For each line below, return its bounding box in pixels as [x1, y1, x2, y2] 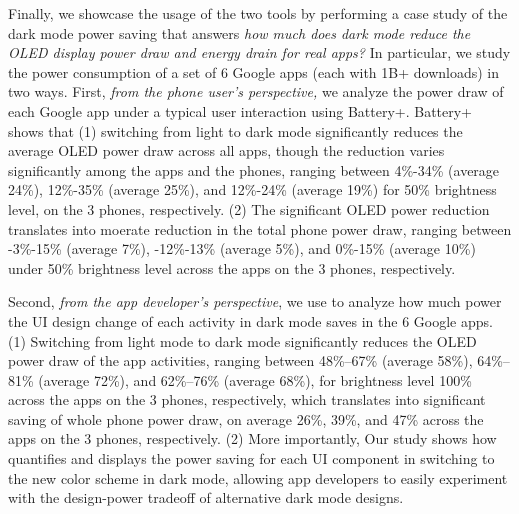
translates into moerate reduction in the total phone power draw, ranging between [8, 218, 512, 239]
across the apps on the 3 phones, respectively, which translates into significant [8, 389, 486, 410]
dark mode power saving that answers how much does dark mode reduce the [8, 22, 471, 43]
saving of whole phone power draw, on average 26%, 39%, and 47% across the [8, 408, 484, 429]
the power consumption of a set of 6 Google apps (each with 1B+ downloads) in [8, 61, 500, 82]
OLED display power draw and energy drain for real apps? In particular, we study [8, 42, 511, 63]
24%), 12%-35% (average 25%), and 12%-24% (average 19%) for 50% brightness [8, 179, 497, 200]
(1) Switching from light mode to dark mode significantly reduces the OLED [8, 330, 477, 351]
